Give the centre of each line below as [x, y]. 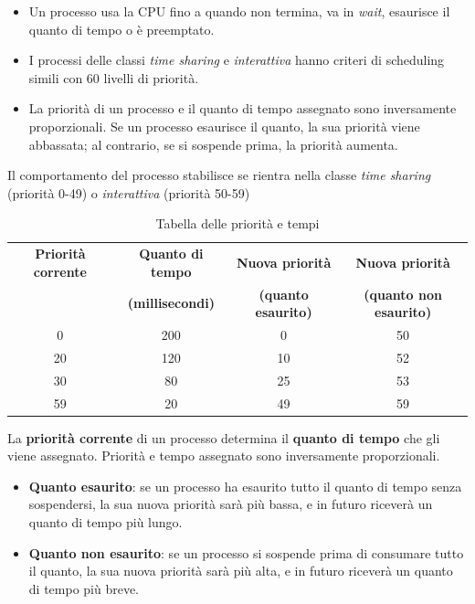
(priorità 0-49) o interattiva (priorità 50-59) [129, 192]
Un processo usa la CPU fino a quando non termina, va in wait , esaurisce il [239, 11]
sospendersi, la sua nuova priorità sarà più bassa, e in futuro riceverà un [231, 504]
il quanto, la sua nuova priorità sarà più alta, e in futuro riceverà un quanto [241, 571]
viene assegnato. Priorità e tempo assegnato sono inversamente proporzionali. [224, 456]
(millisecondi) [171, 303]
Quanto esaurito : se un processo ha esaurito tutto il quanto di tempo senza [245, 486]
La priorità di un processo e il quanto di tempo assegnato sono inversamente [243, 108]
